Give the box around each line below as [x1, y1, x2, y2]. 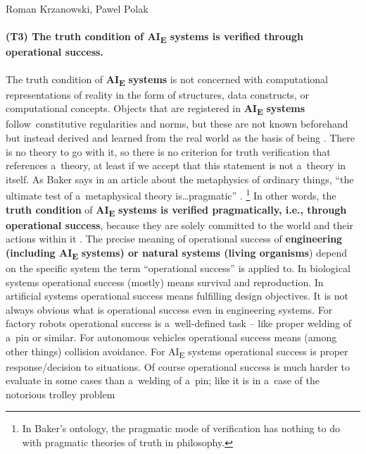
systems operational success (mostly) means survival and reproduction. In [6, 274, 324, 289]
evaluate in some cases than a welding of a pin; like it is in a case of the [6, 373, 320, 388]
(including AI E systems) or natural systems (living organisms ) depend [6, 245, 347, 262]
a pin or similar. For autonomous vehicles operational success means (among [6, 329, 337, 344]
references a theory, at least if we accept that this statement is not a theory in [6, 158, 346, 173]
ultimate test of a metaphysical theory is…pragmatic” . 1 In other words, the [6, 186, 336, 202]
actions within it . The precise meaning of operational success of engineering [6, 231, 343, 246]
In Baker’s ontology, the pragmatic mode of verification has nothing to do [22, 421, 341, 436]
